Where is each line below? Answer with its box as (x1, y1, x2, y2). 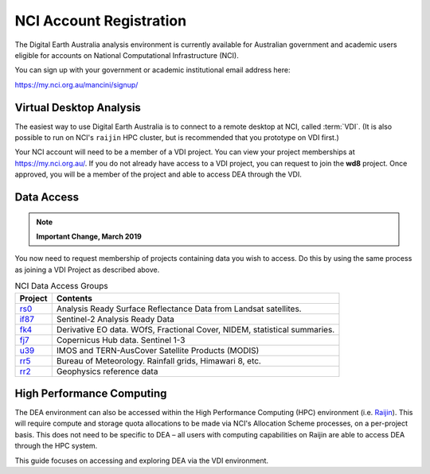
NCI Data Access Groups (14, 281, 108, 292)
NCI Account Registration (14, 12, 187, 29)
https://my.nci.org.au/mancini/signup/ (14, 80, 139, 89)
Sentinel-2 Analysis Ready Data (56, 313, 174, 324)
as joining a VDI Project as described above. (14, 265, 160, 274)
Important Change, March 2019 (36, 231, 143, 241)
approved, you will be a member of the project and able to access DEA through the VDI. (14, 169, 302, 179)
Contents (56, 293, 93, 304)
